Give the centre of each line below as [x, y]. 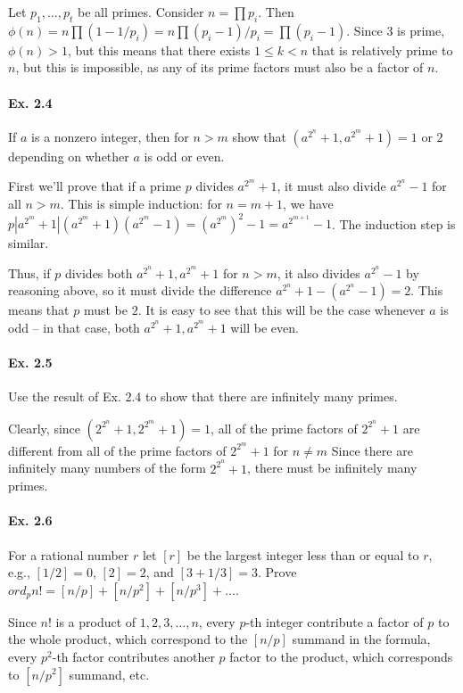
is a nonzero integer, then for [110, 136]
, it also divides [318, 272]
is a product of [96, 621]
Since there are [372, 450]
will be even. [265, 327]
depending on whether [69, 156]
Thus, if [29, 272]
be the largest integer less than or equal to [303, 554]
